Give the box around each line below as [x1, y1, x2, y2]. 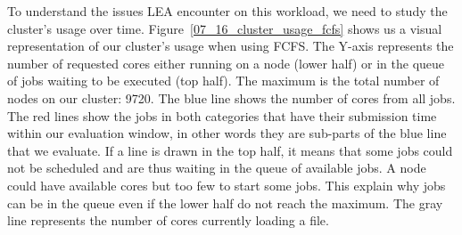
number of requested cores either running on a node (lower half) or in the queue [7, 53, 445, 72]
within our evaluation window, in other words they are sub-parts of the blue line [7, 124, 447, 142]
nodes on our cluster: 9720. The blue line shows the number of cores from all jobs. [7, 88, 456, 107]
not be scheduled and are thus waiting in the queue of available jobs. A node [7, 158, 426, 177]
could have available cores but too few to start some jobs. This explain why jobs [7, 175, 446, 194]
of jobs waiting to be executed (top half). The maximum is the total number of [7, 71, 440, 90]
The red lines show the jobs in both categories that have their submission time [7, 106, 437, 125]
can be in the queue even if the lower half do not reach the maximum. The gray [7, 193, 443, 212]
